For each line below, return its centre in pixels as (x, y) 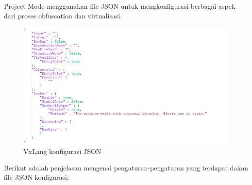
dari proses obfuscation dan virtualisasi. (63, 15)
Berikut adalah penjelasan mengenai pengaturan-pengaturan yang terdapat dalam (126, 167)
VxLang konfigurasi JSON (62, 151)
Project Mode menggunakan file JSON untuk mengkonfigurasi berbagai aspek (120, 6)
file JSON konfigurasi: (36, 177)
